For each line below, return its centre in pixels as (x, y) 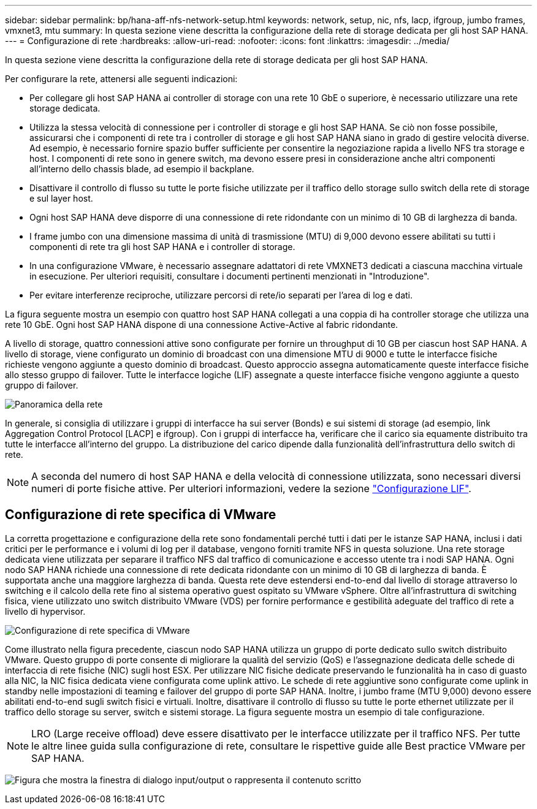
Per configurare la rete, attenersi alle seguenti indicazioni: (121, 79)
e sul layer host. (61, 198)
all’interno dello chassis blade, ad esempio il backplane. (142, 169)
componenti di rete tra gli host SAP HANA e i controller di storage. (162, 247)
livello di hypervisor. (45, 611)
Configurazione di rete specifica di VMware (141, 515)
